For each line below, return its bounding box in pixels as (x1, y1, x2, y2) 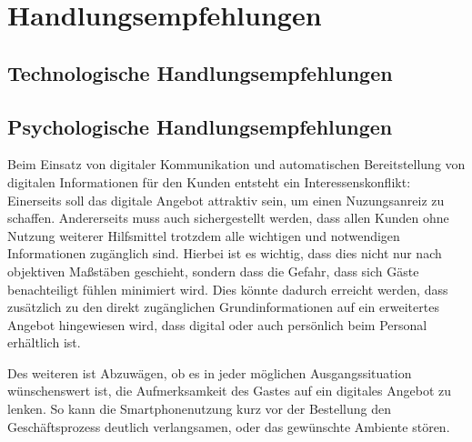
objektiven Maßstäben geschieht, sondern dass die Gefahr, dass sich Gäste (7, 261, 419, 280)
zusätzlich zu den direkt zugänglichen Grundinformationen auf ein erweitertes (7, 297, 439, 316)
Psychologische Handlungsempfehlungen (7, 112, 393, 140)
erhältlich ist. (7, 333, 81, 352)
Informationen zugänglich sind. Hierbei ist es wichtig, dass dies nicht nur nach (7, 244, 442, 263)
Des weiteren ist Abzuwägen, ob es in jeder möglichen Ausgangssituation (7, 363, 412, 382)
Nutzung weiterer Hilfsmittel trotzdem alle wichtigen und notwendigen (7, 226, 400, 245)
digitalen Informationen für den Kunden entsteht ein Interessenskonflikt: (7, 172, 411, 191)
